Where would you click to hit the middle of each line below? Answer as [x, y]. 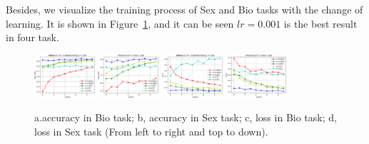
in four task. [32, 37]
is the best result [320, 23]
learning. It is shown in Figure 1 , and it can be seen [120, 23]
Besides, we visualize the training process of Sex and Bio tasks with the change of [184, 9]
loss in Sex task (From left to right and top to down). [151, 131]
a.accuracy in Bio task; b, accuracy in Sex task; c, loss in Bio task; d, [186, 117]
